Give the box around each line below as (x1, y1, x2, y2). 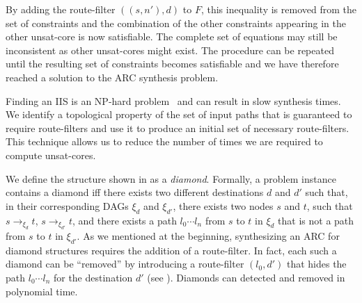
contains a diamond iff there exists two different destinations (6, 185, 264, 199)
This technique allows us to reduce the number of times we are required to (6, 134, 323, 149)
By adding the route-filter (6, 2, 116, 16)
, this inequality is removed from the (200, 2, 356, 16)
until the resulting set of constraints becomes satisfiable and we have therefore (6, 56, 339, 71)
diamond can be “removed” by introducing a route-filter (6, 256, 244, 271)
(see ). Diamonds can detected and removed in (147, 270, 345, 284)
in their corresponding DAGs (6, 198, 129, 213)
